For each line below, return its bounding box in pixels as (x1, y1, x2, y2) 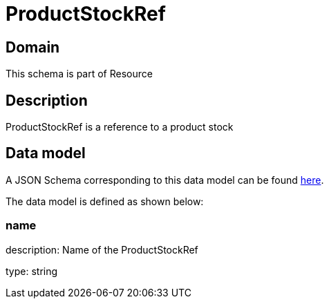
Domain (6, 38, 60, 56)
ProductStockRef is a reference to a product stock (6, 121, 234, 133)
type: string (6, 265, 58, 277)
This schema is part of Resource (6, 68, 153, 80)
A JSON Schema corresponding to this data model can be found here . (6, 173, 324, 186)
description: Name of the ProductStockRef (6, 243, 198, 256)
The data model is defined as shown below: (6, 195, 204, 207)
